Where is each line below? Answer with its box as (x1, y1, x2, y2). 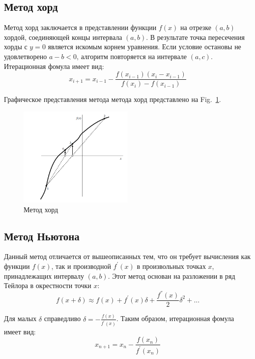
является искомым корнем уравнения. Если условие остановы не (48, 41, 241, 52)
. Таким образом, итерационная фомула (116, 313, 234, 324)
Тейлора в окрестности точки (4, 280, 91, 291)
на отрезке (180, 22, 212, 33)
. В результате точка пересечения (146, 32, 245, 42)
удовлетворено (4, 51, 47, 61)
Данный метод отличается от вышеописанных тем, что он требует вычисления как (4, 251, 251, 261)
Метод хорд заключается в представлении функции (4, 22, 157, 33)
